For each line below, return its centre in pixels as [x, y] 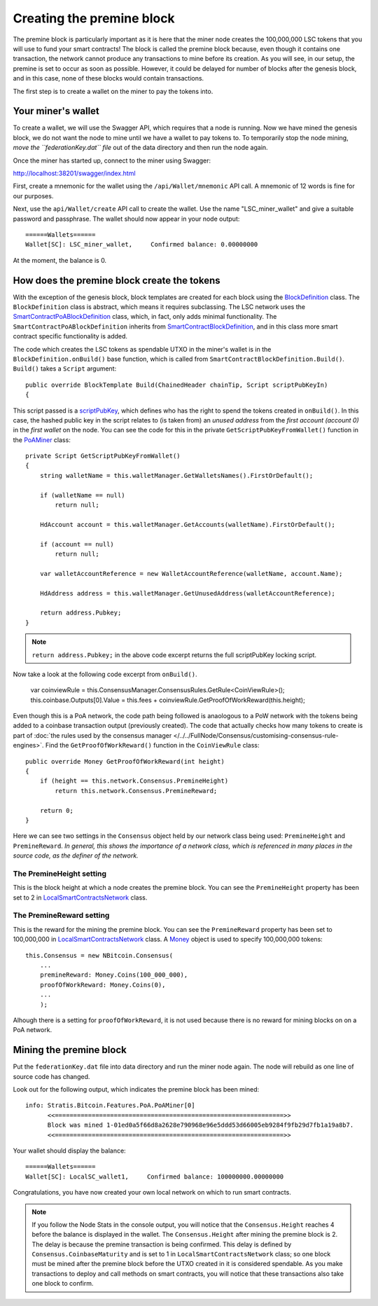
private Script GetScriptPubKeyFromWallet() [103, 456]
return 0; [56, 810]
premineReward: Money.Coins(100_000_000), [114, 975]
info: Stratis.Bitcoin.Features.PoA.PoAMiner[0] [110, 1106]
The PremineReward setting [61, 916]
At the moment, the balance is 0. [60, 260]
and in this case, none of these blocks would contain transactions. [108, 78]
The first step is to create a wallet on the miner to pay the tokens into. [113, 91]
